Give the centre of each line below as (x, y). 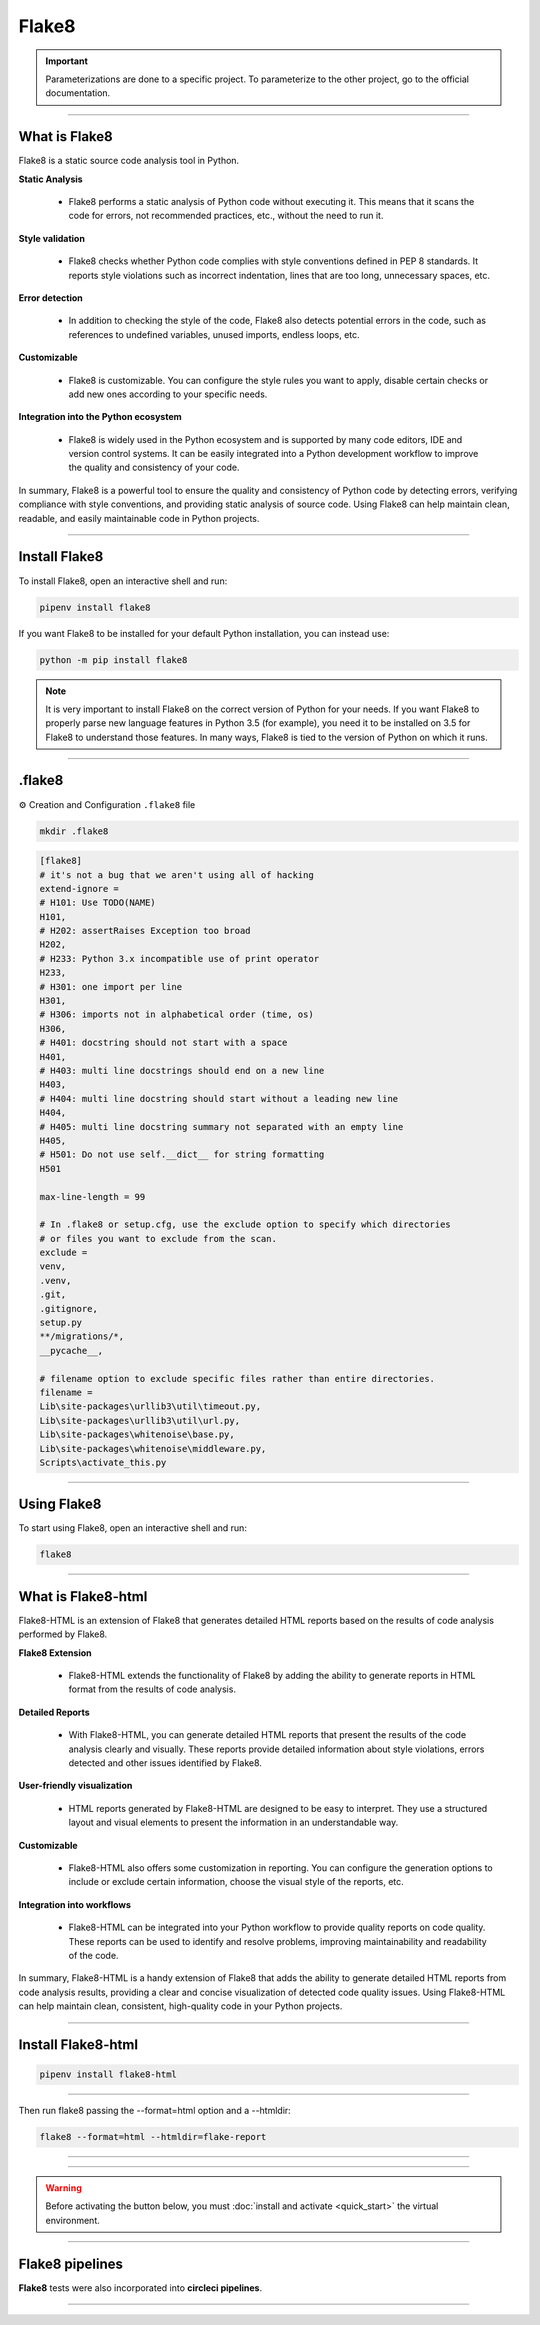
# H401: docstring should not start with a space (163, 1043)
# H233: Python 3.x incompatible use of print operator (179, 958)
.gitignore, (69, 1308)
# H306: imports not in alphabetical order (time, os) (176, 1014)
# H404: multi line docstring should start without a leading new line (219, 1098)
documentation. (78, 93)
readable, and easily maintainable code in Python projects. (139, 518)
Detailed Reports (54, 1712)
